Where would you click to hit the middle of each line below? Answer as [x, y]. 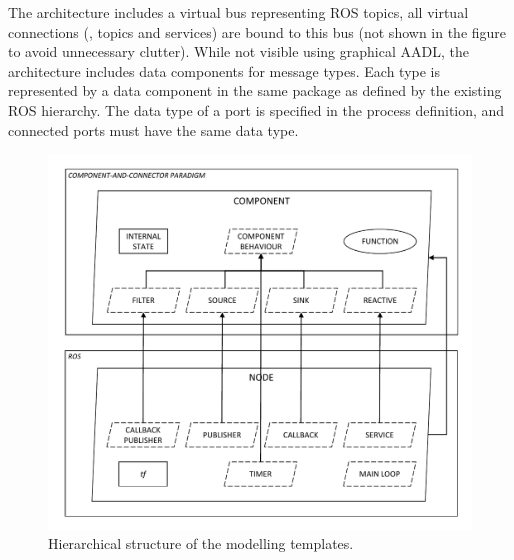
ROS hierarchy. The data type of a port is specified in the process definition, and [256, 109]
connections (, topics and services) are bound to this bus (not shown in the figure [257, 31]
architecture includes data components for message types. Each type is [224, 70]
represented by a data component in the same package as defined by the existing [255, 90]
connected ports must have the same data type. [153, 129]
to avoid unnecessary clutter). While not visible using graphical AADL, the [238, 51]
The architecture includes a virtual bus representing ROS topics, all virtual [238, 12]
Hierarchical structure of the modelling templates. [201, 543]
